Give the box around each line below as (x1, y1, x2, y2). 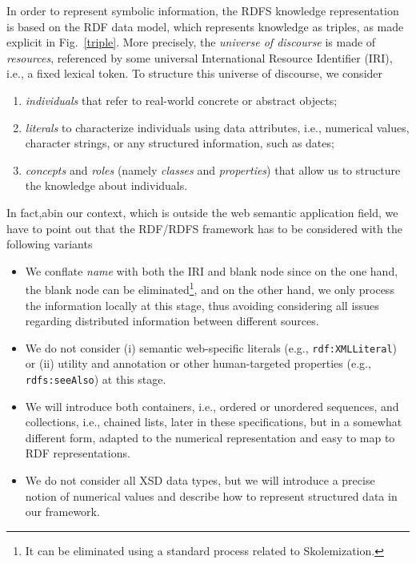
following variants (6, 236, 93, 252)
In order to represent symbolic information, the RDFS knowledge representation (6, 2, 399, 18)
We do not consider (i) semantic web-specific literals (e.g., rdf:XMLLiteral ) (25, 339, 397, 356)
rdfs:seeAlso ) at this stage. (25, 371, 166, 387)
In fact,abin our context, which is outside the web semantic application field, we (6, 203, 398, 220)
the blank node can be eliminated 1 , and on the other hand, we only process (25, 279, 394, 297)
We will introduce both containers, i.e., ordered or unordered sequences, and (25, 397, 399, 414)
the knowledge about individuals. (25, 177, 188, 194)
